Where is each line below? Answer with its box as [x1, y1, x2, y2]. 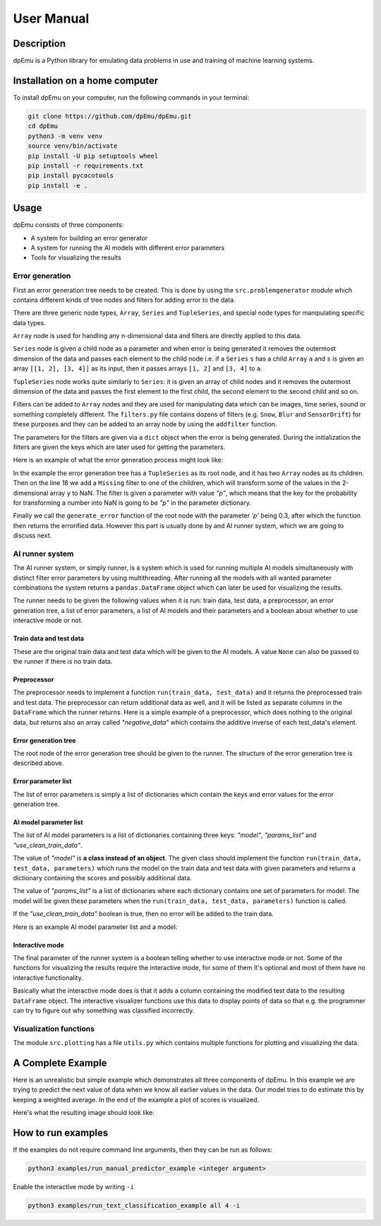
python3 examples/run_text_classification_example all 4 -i [28, 1202, 241, 1210]
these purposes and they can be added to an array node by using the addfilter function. [13, 420, 277, 428]
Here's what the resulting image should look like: [13, 1109, 155, 1117]
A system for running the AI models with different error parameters [30, 243, 225, 252]
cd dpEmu [28, 122, 59, 130]
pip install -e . [28, 181, 88, 189]
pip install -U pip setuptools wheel [28, 152, 159, 160]
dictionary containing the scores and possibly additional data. [13, 874, 192, 882]
